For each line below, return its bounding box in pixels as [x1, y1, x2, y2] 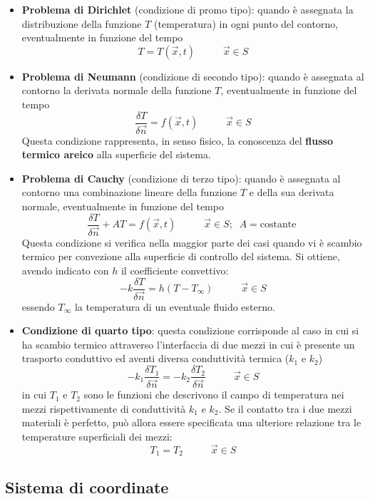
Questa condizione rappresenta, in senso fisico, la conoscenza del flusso [21, 133, 334, 148]
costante [259, 220, 297, 230]
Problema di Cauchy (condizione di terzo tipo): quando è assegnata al [21, 170, 341, 185]
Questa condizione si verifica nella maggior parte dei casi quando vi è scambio [21, 235, 362, 249]
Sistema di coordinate [5, 475, 169, 498]
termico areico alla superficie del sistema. [21, 147, 211, 162]
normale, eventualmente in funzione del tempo [21, 199, 224, 214]
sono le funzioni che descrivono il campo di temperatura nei [83, 387, 344, 402]
